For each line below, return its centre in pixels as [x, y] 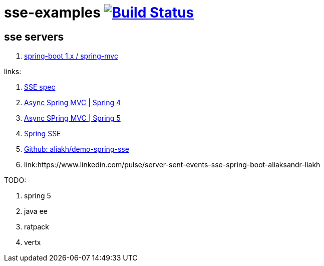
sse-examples [52, 13]
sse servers [34, 37]
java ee [36, 211]
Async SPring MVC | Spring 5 [72, 118]
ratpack [37, 227]
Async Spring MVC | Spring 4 [73, 103]
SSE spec [40, 87]
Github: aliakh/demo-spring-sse [77, 149]
